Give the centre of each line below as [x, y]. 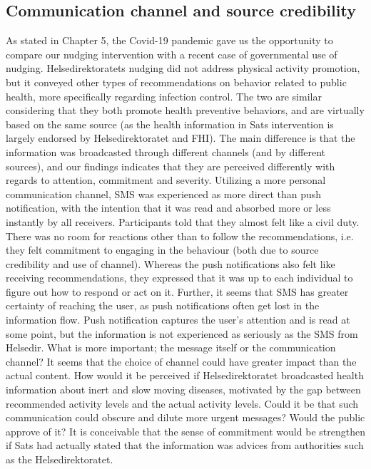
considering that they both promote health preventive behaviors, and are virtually [185, 110]
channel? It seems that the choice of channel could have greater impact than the [181, 361]
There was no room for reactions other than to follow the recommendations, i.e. [180, 236]
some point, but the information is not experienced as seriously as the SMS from [182, 333]
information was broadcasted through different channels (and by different [166, 151]
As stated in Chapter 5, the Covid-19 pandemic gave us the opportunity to [169, 40]
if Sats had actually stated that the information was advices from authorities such [185, 445]
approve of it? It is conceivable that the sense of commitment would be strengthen [185, 431]
